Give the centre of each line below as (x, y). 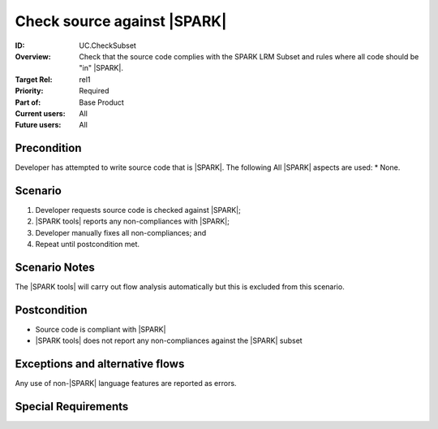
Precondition (48, 148)
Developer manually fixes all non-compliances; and (121, 232)
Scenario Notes (55, 268)
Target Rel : (34, 79)
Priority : (29, 91)
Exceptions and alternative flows (100, 364)
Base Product (102, 102)
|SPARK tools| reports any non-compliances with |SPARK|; (133, 221)
